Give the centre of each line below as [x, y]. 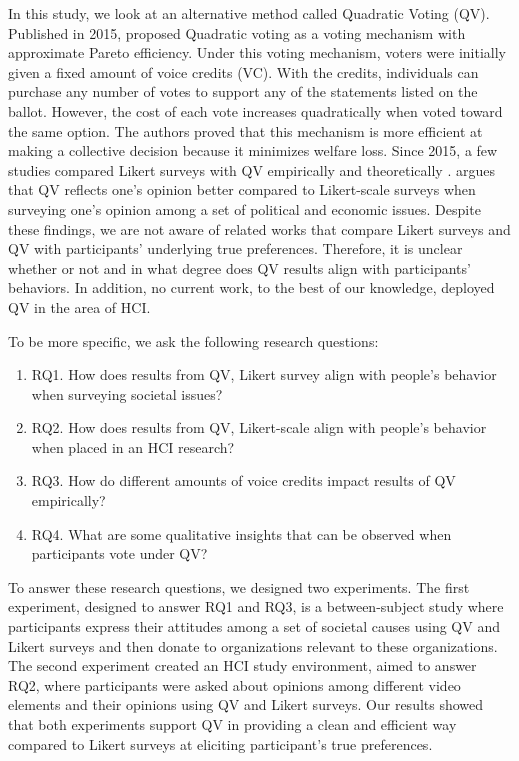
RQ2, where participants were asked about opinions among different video [234, 684]
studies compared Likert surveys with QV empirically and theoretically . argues [251, 169]
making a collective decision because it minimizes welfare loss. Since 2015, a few [253, 150]
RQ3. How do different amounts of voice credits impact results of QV [243, 480]
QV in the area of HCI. [79, 306]
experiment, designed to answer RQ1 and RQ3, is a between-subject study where [256, 606]
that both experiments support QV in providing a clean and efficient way [232, 724]
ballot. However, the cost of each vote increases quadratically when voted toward [255, 110]
